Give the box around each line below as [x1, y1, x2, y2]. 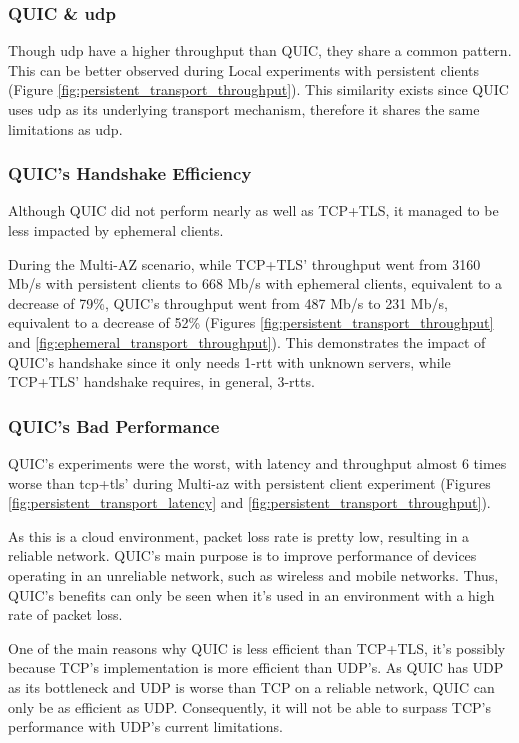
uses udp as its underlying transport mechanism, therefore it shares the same [8, 99, 480, 119]
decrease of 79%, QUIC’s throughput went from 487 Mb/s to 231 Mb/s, [8, 292, 448, 313]
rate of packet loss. [8, 604, 123, 625]
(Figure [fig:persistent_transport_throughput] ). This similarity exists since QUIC [8, 79, 509, 100]
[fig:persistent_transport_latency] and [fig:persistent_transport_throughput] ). [8, 492, 491, 513]
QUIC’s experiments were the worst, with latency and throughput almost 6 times [8, 452, 507, 473]
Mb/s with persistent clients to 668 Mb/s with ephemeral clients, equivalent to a [8, 273, 503, 294]
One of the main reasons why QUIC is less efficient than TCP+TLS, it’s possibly [8, 637, 506, 658]
